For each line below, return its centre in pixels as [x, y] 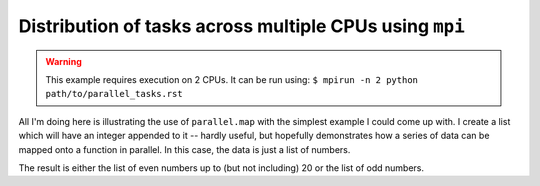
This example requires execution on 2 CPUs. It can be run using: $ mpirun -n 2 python [232, 79]
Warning [63, 61]
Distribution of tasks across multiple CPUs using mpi [241, 26]
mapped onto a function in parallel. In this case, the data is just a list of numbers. [184, 149]
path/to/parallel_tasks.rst [114, 94]
